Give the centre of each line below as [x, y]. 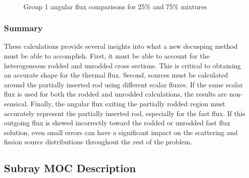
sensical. [16, 103]
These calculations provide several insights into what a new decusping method [121, 46]
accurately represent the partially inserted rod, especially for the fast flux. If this [125, 113]
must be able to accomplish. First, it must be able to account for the [107, 56]
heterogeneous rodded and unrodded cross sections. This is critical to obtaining [123, 65]
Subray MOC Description [70, 168]
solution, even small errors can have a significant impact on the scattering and [121, 132]
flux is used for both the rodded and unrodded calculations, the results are [115, 94]
